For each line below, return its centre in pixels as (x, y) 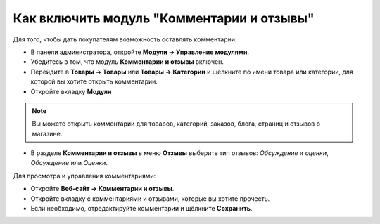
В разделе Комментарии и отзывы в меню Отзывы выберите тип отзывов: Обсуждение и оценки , (179, 153)
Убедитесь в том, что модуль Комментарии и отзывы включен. (127, 62)
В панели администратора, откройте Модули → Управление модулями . (140, 52)
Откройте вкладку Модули (71, 91)
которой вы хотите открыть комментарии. (94, 81)
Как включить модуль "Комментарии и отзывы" (164, 18)
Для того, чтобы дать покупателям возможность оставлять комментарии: (125, 39)
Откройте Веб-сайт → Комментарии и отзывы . (102, 189)
